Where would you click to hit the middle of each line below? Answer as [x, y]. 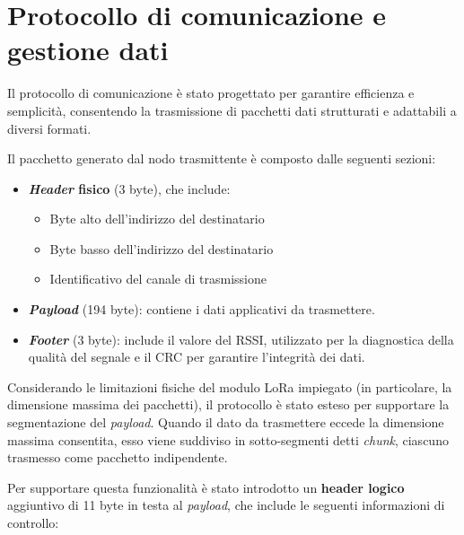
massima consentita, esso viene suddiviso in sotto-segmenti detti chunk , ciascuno [228, 439]
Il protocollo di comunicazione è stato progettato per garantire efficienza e [211, 93]
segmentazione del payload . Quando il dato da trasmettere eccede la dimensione [226, 422]
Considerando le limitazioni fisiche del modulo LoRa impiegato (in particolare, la [230, 386]
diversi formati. [49, 128]
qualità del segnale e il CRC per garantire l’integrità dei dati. [197, 357]
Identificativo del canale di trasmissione [158, 279]
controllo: [33, 522]
